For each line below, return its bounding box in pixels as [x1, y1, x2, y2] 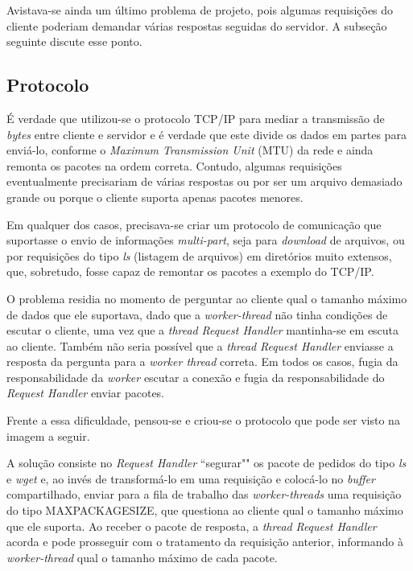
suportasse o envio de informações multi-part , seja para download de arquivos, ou [6, 232, 405, 249]
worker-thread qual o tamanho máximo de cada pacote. [6, 548, 278, 565]
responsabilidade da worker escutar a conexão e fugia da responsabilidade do [6, 368, 385, 385]
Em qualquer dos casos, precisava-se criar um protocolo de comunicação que [6, 216, 382, 232]
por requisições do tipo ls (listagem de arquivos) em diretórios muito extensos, [6, 247, 392, 264]
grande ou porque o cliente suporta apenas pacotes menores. [6, 188, 304, 205]
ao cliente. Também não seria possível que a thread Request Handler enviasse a [6, 337, 394, 354]
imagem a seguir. [6, 427, 90, 444]
